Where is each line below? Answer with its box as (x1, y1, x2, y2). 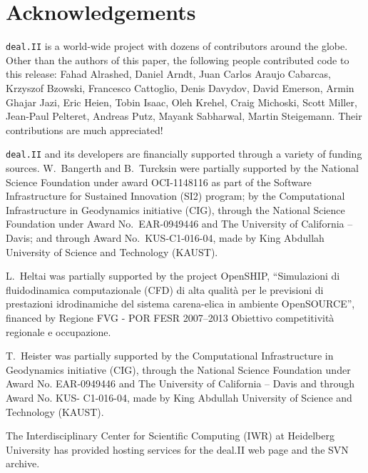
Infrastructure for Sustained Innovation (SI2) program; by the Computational (6, 188, 345, 203)
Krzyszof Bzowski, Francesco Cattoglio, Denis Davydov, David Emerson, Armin (6, 80, 354, 95)
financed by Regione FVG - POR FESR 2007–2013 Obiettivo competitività (6, 310, 334, 325)
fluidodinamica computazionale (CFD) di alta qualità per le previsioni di (6, 282, 324, 297)
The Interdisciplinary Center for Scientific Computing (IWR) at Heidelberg (6, 428, 334, 443)
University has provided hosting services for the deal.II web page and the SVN (6, 442, 349, 457)
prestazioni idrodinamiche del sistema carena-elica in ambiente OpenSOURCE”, (6, 296, 355, 311)
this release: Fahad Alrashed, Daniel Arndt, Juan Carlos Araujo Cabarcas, (6, 66, 331, 81)
